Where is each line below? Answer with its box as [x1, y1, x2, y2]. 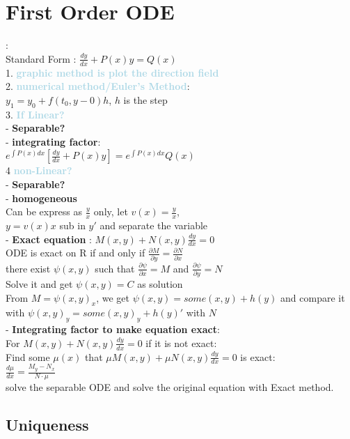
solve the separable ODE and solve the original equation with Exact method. [6, 379, 334, 394]
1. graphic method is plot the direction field [6, 65, 219, 79]
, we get [96, 290, 129, 305]
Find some [6, 349, 50, 364]
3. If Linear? [6, 107, 65, 121]
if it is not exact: [145, 335, 217, 350]
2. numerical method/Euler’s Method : [6, 79, 190, 93]
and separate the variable [100, 217, 208, 232]
